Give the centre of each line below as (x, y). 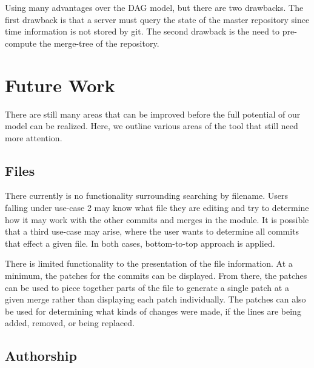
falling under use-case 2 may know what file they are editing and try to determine (157, 208)
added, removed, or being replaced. (70, 323)
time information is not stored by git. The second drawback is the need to (142, 31)
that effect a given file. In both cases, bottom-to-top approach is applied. (140, 243)
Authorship (41, 356)
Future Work (60, 85)
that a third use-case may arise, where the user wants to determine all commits (152, 231)
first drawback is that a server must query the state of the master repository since (157, 19)
